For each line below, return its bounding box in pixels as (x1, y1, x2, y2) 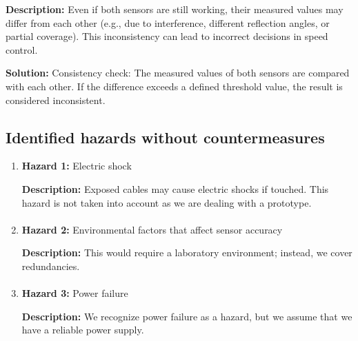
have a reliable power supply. (21, 322, 144, 337)
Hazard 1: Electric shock (21, 158, 132, 173)
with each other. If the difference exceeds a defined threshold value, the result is (6, 79, 343, 93)
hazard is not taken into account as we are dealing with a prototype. (21, 195, 312, 209)
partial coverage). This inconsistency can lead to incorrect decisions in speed (6, 29, 328, 43)
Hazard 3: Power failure (21, 286, 128, 300)
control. (6, 42, 38, 56)
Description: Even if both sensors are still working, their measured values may (6, 2, 344, 16)
